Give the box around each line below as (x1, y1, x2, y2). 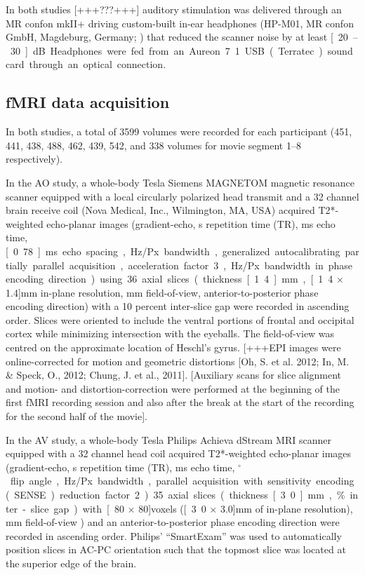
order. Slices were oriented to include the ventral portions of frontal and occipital (6, 312, 354, 327)
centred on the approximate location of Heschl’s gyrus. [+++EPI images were (6, 340, 341, 355)
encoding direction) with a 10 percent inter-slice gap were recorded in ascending (6, 299, 350, 313)
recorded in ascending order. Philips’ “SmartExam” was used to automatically (6, 528, 342, 543)
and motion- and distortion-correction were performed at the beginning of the (6, 381, 340, 395)
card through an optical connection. (6, 57, 166, 72)
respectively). (6, 151, 63, 166)
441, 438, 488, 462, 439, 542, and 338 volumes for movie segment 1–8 (6, 137, 301, 152)
